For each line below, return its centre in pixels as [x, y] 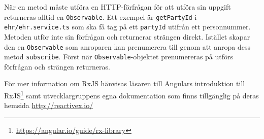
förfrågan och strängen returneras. [57, 66]
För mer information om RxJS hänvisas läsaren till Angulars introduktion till [125, 83]
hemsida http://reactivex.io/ [49, 105]
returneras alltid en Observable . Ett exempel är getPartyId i [101, 16]
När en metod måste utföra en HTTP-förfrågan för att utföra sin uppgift [118, 7]
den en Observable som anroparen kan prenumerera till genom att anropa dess [127, 46]
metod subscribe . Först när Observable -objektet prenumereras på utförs [119, 57]
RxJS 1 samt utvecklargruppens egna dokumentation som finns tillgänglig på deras [131, 95]
